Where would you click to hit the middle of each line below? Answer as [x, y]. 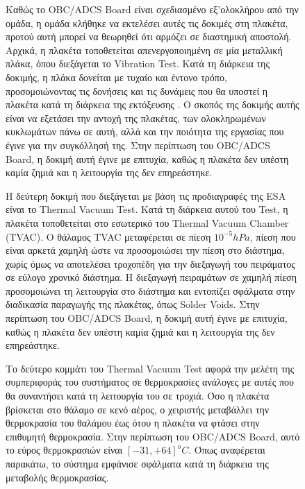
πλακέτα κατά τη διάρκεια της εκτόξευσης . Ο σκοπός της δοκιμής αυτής [152, 104]
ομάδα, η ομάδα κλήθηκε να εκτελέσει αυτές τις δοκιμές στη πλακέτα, [147, 23]
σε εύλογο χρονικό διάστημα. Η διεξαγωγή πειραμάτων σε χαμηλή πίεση [151, 277]
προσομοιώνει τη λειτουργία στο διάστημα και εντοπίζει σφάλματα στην [150, 290]
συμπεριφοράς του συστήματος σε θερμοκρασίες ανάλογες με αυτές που [150, 382]
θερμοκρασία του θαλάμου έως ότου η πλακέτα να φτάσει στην [133, 423]
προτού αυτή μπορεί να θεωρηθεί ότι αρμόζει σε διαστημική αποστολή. [149, 36]
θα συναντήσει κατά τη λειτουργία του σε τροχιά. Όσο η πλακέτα [138, 396]
